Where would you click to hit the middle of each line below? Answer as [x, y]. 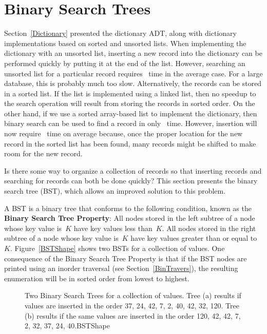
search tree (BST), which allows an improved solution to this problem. [115, 191]
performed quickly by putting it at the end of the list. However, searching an [125, 63]
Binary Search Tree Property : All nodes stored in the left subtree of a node [130, 218]
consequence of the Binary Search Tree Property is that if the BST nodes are [126, 258]
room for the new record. [43, 153]
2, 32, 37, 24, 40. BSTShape [67, 326]
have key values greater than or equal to [194, 238]
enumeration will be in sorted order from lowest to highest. [97, 278]
